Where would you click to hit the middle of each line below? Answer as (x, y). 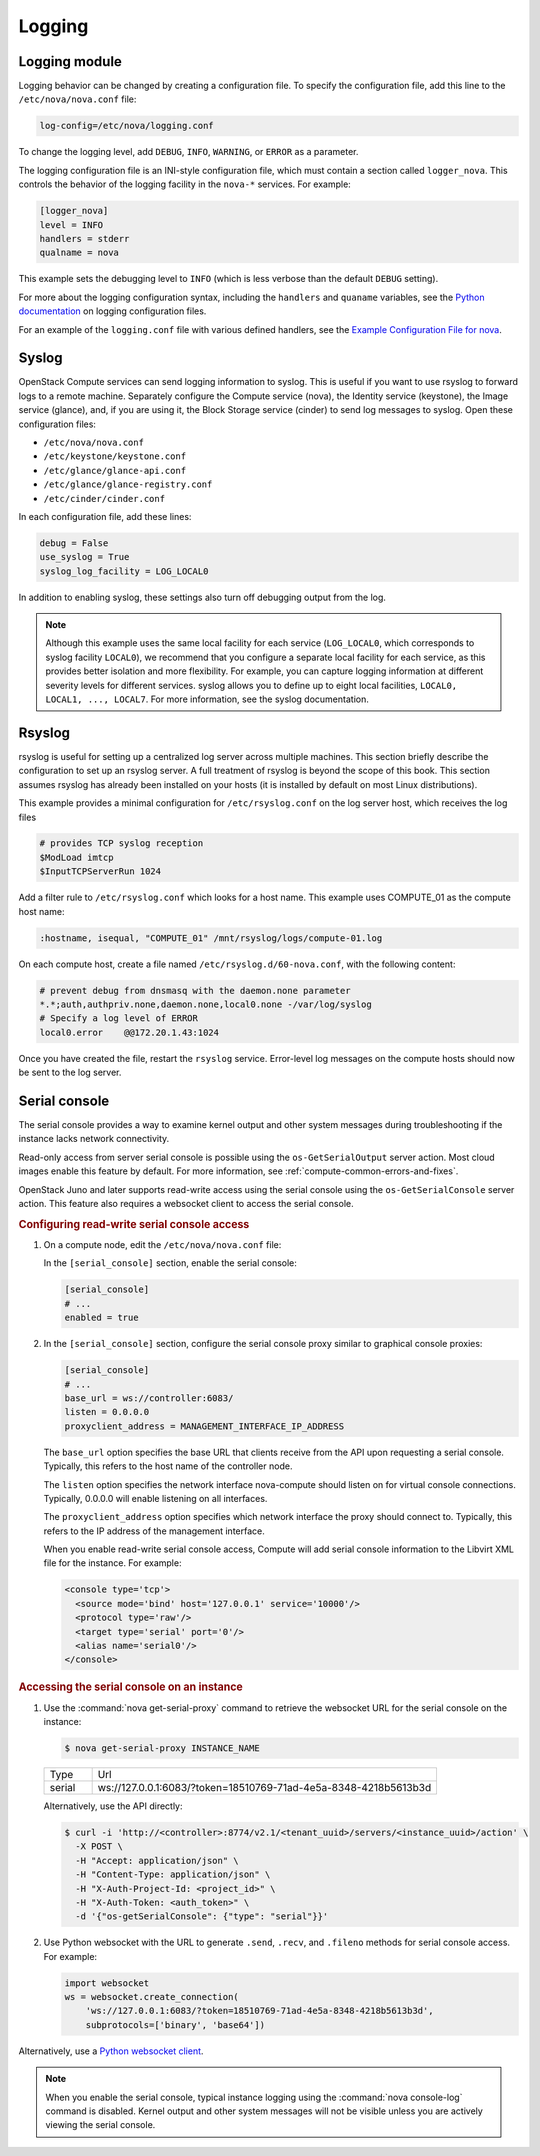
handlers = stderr (84, 238)
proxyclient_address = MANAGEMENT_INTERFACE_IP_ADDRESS (204, 1426)
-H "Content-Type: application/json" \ (173, 1874)
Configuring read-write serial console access (134, 1224)
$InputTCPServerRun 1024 (100, 871)
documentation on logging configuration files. (112, 311)
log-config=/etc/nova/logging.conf (126, 126)
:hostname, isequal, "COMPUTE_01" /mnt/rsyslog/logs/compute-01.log (211, 938)
